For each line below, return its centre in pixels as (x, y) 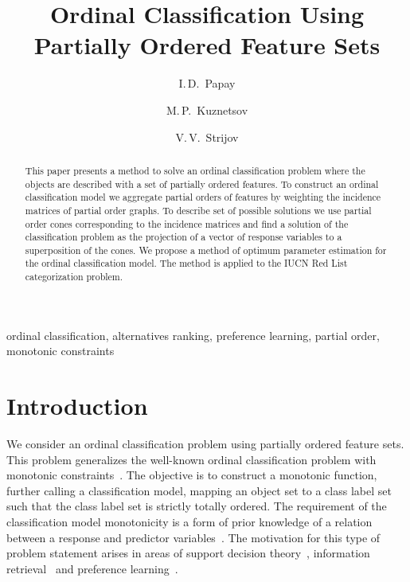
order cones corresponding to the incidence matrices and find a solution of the (187, 223)
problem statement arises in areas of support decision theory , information (188, 553)
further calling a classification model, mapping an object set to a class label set (199, 490)
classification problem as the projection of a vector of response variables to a (184, 237)
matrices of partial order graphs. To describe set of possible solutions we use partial (198, 210)
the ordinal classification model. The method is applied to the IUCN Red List (186, 263)
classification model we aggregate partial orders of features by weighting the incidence (203, 197)
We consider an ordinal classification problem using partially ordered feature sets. (205, 444)
